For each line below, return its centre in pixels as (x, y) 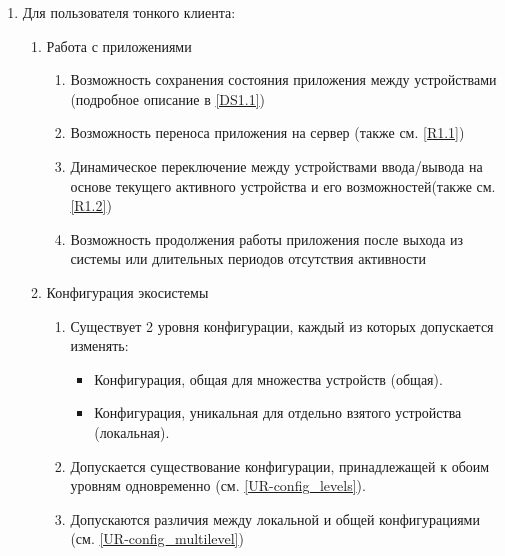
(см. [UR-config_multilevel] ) (157, 538)
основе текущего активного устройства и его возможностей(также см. (283, 185)
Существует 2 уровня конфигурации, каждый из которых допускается (282, 325)
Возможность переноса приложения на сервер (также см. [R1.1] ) (267, 132)
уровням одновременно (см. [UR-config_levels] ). (218, 485)
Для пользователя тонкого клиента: (129, 12)
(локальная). (132, 431)
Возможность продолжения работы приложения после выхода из (267, 238)
